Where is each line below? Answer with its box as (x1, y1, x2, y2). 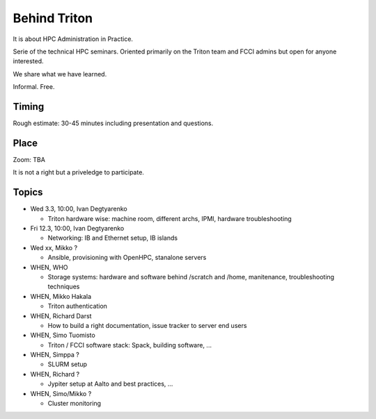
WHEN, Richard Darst (30, 311, 92, 320)
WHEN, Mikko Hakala (30, 292, 92, 300)
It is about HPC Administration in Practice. (13, 35, 134, 43)
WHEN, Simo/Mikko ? (30, 389, 92, 397)
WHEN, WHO (30, 263, 69, 271)
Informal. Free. (13, 83, 55, 91)
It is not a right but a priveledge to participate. (13, 168, 144, 176)
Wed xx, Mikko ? (30, 243, 78, 252)
